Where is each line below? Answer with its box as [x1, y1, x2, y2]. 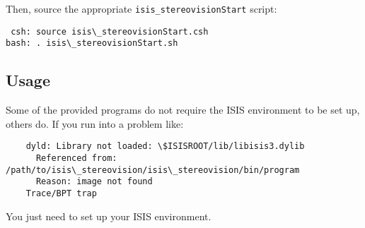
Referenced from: [35, 153, 117, 164]
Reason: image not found [35, 176, 153, 187]
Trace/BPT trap [25, 188, 97, 198]
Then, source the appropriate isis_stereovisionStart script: [6, 1, 277, 16]
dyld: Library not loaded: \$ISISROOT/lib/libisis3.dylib [25, 141, 305, 152]
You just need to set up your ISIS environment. [6, 208, 212, 223]
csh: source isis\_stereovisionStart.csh [11, 26, 209, 37]
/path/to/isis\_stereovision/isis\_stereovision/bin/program [6, 164, 300, 175]
